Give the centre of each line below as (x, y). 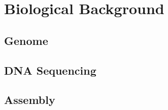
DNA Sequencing (50, 70)
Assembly (30, 100)
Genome (26, 40)
